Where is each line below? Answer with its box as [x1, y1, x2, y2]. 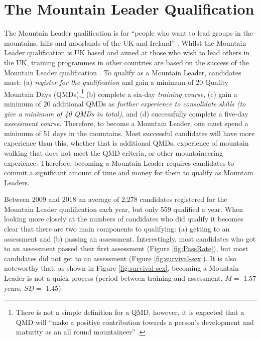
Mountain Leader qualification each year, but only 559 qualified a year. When [4, 203, 243, 214]
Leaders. [4, 177, 30, 187]
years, [4, 282, 22, 293]
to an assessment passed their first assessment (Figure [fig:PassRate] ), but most [4, 243, 248, 254]
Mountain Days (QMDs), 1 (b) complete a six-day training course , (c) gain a [4, 87, 237, 99]
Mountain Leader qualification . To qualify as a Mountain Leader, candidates [4, 67, 241, 77]
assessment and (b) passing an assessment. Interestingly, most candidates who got [4, 233, 256, 244]
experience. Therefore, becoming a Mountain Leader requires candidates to [4, 157, 234, 168]
